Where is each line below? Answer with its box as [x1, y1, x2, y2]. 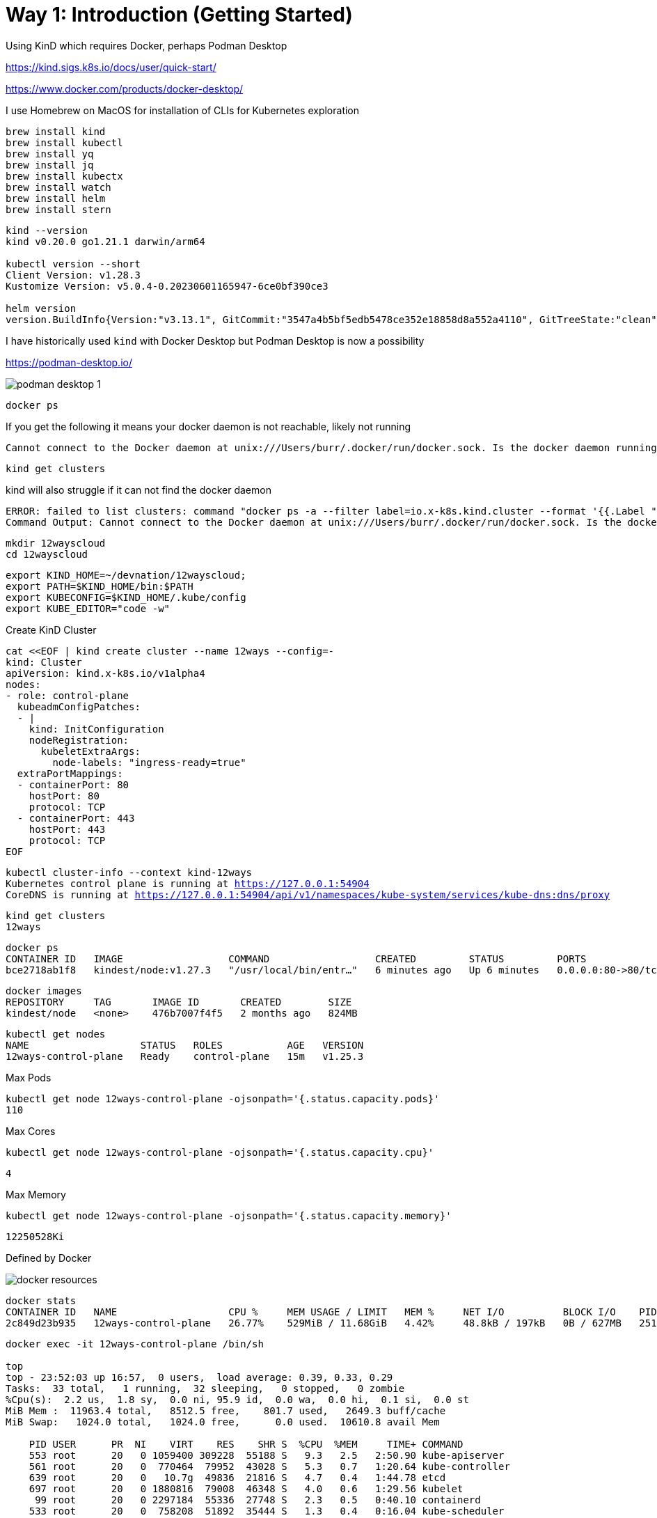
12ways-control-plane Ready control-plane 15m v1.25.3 [6, 1050, 364, 1062]
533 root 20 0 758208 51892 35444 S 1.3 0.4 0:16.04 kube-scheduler [29, 1505, 505, 1517]
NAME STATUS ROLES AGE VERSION [6, 1039, 364, 1051]
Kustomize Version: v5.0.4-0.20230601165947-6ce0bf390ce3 [6, 280, 328, 292]
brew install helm [6, 192, 106, 204]
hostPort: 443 [29, 823, 106, 835]
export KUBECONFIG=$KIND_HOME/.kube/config [6, 591, 246, 603]
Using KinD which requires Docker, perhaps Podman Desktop [6, 39, 287, 52]
